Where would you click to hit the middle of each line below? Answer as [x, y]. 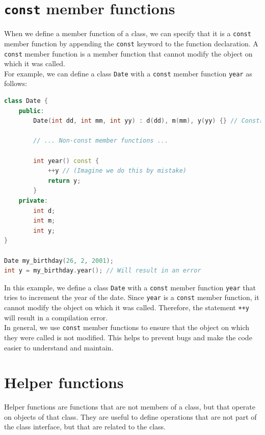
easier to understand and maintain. [59, 347]
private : [33, 201]
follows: [16, 83]
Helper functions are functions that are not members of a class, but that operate [130, 407]
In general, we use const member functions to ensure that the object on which [127, 327]
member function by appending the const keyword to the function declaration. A [131, 43]
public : [31, 111]
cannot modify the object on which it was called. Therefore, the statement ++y [127, 307]
